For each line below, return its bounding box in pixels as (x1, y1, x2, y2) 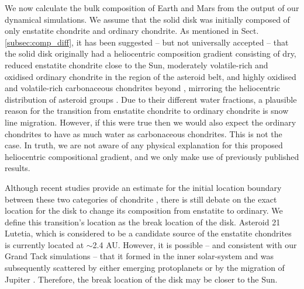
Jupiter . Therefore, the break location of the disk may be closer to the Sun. (5, 273, 278, 285)
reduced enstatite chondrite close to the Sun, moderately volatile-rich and (5, 58, 268, 71)
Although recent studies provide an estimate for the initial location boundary (5, 181, 282, 193)
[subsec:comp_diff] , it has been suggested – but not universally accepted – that (5, 36, 289, 48)
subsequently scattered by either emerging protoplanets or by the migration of (5, 262, 285, 274)
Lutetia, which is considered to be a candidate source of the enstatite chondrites (5, 227, 292, 239)
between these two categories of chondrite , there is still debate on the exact (5, 193, 277, 205)
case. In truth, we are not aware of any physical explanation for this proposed (5, 139, 283, 151)
